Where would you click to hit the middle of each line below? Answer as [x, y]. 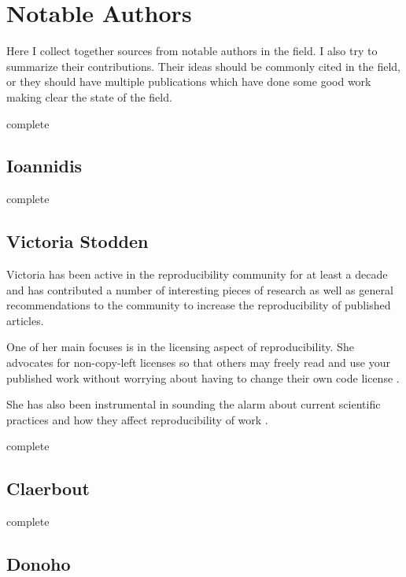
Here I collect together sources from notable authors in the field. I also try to [192, 51]
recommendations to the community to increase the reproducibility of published [199, 305]
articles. [25, 320]
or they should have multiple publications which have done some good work [189, 81]
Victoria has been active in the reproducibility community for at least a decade [197, 274]
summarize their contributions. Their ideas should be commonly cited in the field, [203, 66]
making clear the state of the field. [89, 96]
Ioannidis [44, 166]
